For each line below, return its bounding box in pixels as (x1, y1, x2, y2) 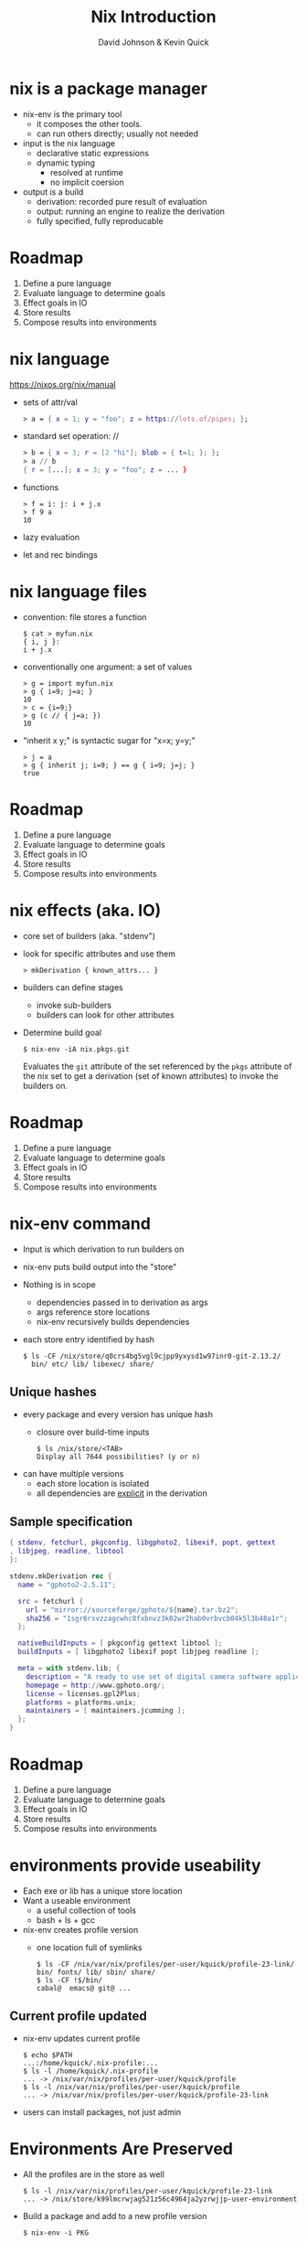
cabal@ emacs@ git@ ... (36, 1983, 132, 1992)
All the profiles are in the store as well (22, 2169, 164, 2180)
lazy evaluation (22, 532, 80, 543)
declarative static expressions (36, 147, 149, 158)
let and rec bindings (22, 550, 99, 560)
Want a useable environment (22, 1895, 131, 1906)
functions (22, 482, 59, 493)
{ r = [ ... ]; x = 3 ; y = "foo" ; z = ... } (22, 465, 187, 475)
